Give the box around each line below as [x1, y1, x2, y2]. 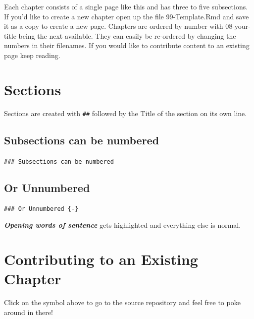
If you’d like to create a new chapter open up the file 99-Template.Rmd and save [4, 11, 249, 21]
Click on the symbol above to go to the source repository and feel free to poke [4, 297, 241, 307]
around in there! [4, 307, 53, 317]
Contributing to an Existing [4, 249, 198, 269]
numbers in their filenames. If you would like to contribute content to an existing [4, 40, 250, 51]
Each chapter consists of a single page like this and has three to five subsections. [4, 1, 248, 11]
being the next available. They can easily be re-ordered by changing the [18, 30, 236, 41]
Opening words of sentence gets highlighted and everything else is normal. [4, 220, 241, 230]
